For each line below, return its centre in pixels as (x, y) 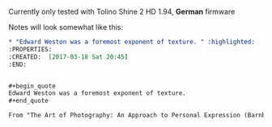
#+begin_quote (32, 86)
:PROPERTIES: (30, 49)
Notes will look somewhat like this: (66, 27)
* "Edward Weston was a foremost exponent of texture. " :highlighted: (132, 42)
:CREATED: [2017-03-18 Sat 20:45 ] (68, 57)
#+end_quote (28, 101)
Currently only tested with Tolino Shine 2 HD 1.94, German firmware (122, 12)
